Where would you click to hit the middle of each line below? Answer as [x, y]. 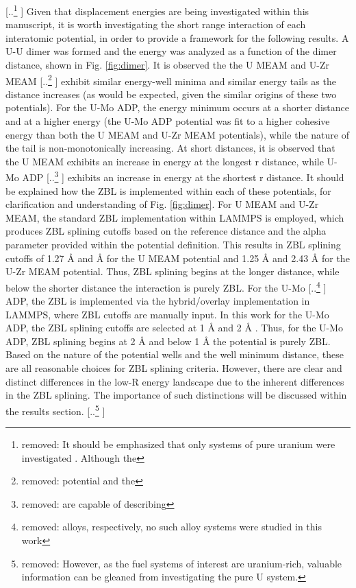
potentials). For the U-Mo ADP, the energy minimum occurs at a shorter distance [177, 107]
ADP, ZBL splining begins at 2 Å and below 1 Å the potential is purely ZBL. [168, 341]
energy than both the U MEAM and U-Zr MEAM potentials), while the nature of [177, 134]
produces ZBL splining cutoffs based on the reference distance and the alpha [166, 231]
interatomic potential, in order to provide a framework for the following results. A [177, 37]
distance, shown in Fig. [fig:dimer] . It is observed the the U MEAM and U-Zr [167, 65]
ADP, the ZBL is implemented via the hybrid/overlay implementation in [158, 301]
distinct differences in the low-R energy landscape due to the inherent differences [175, 381]
